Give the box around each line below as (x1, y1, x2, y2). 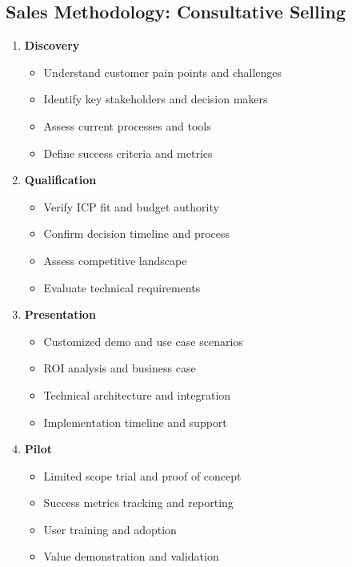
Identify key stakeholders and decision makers (43, 90, 268, 107)
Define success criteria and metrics (43, 144, 213, 161)
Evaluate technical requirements (43, 279, 201, 296)
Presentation (24, 306, 96, 323)
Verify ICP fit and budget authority (43, 198, 219, 215)
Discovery (24, 37, 80, 54)
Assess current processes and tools (43, 117, 211, 134)
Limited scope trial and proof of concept (43, 467, 242, 484)
